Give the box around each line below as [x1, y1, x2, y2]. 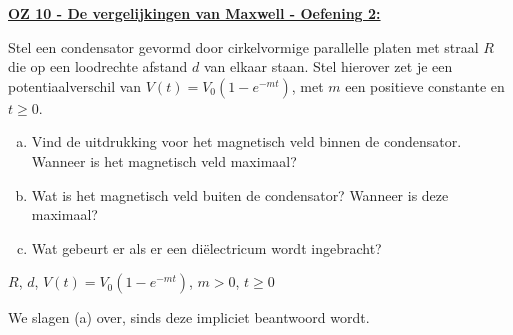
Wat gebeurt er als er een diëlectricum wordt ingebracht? [31, 237, 382, 258]
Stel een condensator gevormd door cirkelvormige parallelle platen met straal [8, 36, 479, 57]
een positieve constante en [345, 75, 505, 96]
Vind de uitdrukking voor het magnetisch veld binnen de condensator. [31, 131, 462, 152]
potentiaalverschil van [8, 75, 142, 96]
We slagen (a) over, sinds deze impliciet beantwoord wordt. [8, 307, 370, 328]
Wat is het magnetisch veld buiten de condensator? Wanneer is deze [31, 184, 449, 205]
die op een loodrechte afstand [8, 56, 188, 77]
